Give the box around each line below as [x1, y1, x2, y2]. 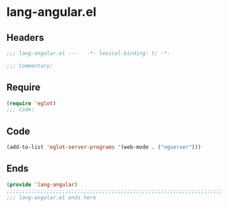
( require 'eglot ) [6, 100, 57, 107]
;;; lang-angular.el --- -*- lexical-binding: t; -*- [6, 50, 170, 57]
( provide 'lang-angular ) [6, 181, 78, 188]
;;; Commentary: [6, 62, 53, 69]
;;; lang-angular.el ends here [6, 194, 97, 201]
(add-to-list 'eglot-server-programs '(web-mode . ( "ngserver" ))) [6, 144, 201, 151]
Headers [6, 32, 44, 44]
